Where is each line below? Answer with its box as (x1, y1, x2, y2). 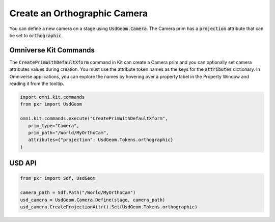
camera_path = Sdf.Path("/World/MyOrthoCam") (20, 190, 136, 196)
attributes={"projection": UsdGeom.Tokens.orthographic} (28, 137, 174, 143)
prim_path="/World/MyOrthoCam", (28, 130, 109, 135)
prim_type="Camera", (28, 123, 80, 128)
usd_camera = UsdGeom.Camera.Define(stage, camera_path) (20, 197, 166, 203)
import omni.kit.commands (20, 94, 85, 100)
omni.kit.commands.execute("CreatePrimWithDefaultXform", (20, 116, 168, 122)
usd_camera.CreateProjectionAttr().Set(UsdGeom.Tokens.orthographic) (20, 204, 198, 210)
